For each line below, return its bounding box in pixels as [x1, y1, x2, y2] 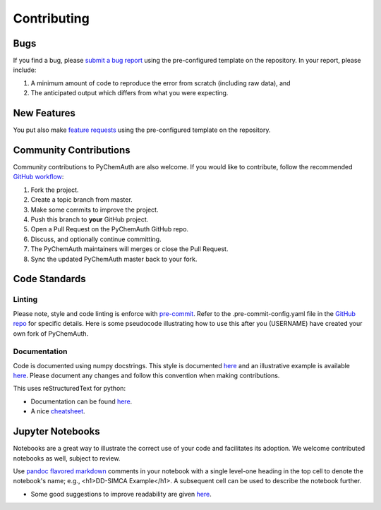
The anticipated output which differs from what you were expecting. [30, 89, 229, 97]
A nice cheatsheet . [30, 407, 85, 415]
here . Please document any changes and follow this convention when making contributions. [13, 371, 280, 380]
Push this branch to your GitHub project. [30, 215, 149, 224]
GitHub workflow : [13, 173, 64, 181]
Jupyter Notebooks [13, 425, 100, 437]
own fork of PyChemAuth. [13, 329, 89, 338]
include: [13, 66, 37, 74]
